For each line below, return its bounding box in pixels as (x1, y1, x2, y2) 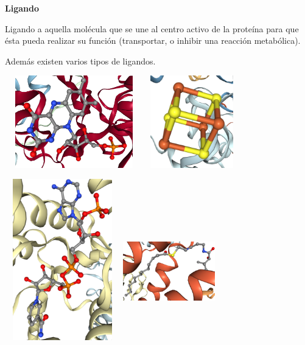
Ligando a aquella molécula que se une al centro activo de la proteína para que (5, 22, 299, 35)
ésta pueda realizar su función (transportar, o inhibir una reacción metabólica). (5, 34, 301, 47)
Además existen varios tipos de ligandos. (5, 54, 156, 67)
